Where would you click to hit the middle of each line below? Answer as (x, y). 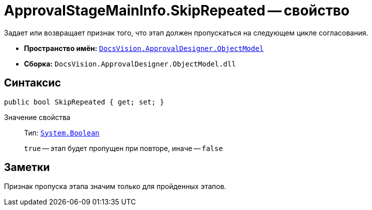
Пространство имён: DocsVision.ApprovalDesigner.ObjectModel (144, 48)
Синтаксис (32, 83)
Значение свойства (37, 117)
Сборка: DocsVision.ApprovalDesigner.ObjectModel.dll (130, 63)
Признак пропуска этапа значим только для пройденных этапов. (115, 186)
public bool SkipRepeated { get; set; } (84, 102)
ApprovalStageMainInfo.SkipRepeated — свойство (177, 10)
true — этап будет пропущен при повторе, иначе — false (123, 148)
